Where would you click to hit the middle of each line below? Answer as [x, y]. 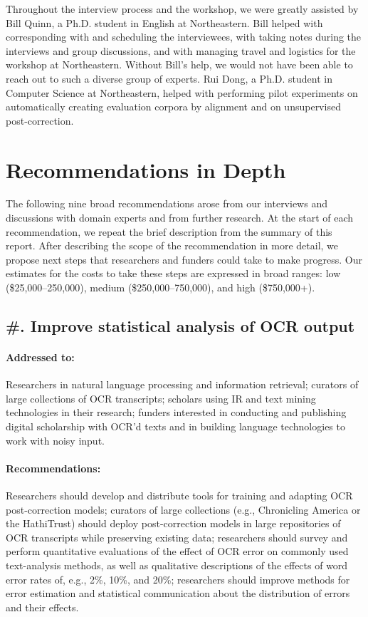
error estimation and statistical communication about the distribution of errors [178, 593]
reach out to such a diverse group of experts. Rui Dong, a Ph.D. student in [169, 78]
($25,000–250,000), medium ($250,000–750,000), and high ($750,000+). [161, 287]
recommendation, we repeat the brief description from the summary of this [169, 231]
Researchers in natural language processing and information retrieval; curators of [182, 384]
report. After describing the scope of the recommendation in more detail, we [172, 245]
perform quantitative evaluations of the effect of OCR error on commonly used [177, 551]
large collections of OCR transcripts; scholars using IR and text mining [161, 398]
